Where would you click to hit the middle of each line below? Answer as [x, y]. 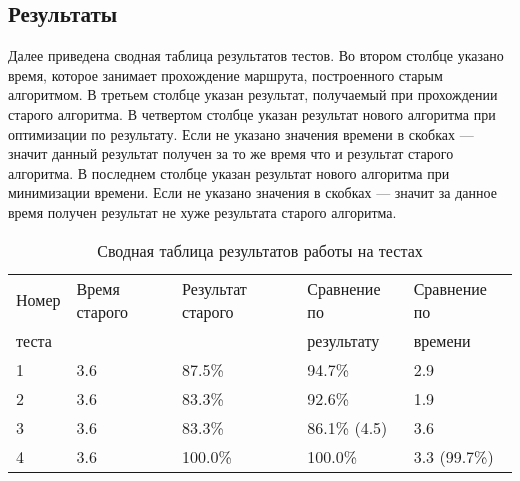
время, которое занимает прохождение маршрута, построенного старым [225, 74]
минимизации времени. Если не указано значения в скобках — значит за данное [252, 192]
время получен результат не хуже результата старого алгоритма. [202, 211]
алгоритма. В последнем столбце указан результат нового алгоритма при [229, 172]
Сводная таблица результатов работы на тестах [260, 250]
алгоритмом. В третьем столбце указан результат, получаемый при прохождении [253, 94]
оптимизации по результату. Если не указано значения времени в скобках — [241, 133]
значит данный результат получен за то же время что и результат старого [231, 153]
